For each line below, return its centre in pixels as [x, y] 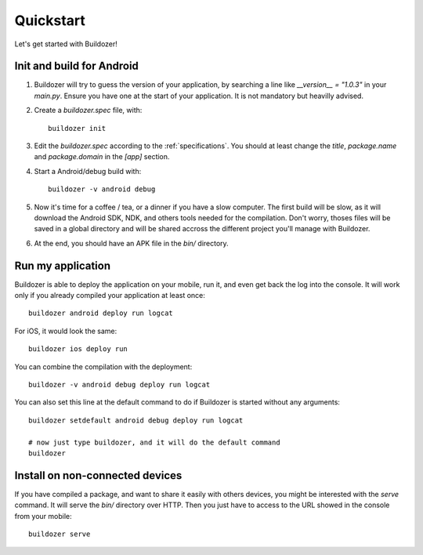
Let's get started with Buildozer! [66, 44]
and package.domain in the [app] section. [102, 157]
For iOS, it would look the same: [66, 331]
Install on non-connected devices [98, 475]
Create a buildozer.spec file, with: [88, 111]
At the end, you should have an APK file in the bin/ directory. [131, 243]
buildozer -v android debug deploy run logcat [119, 385]
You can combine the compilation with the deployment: [103, 366]
